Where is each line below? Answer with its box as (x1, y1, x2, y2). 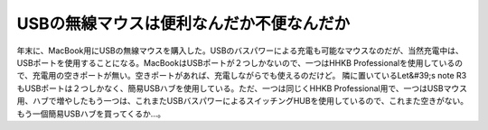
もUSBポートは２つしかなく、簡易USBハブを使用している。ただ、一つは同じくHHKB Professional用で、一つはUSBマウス (16, 82, 467, 94)
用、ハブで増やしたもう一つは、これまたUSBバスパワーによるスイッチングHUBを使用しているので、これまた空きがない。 (16, 96, 469, 107)
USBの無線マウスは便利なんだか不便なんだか (16, 14, 351, 33)
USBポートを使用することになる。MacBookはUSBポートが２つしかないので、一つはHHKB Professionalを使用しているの (16, 57, 463, 68)
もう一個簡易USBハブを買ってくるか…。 (16, 108, 166, 119)
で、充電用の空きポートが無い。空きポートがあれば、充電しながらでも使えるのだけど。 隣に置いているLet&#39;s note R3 (16, 70, 467, 81)
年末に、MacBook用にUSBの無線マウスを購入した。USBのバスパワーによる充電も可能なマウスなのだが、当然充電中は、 (16, 45, 465, 56)
